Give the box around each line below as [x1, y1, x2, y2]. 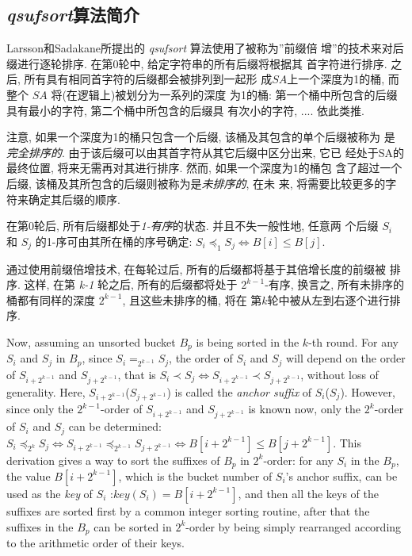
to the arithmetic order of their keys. [6, 535, 185, 551]
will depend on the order [286, 350, 406, 366]
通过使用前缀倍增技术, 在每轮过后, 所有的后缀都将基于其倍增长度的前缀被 [6, 260, 387, 277]
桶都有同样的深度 [6, 291, 95, 308]
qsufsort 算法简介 [6, 2, 140, 27]
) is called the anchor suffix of [166, 383, 312, 400]
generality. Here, [6, 383, 86, 400]
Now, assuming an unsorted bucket [6, 333, 176, 350]
